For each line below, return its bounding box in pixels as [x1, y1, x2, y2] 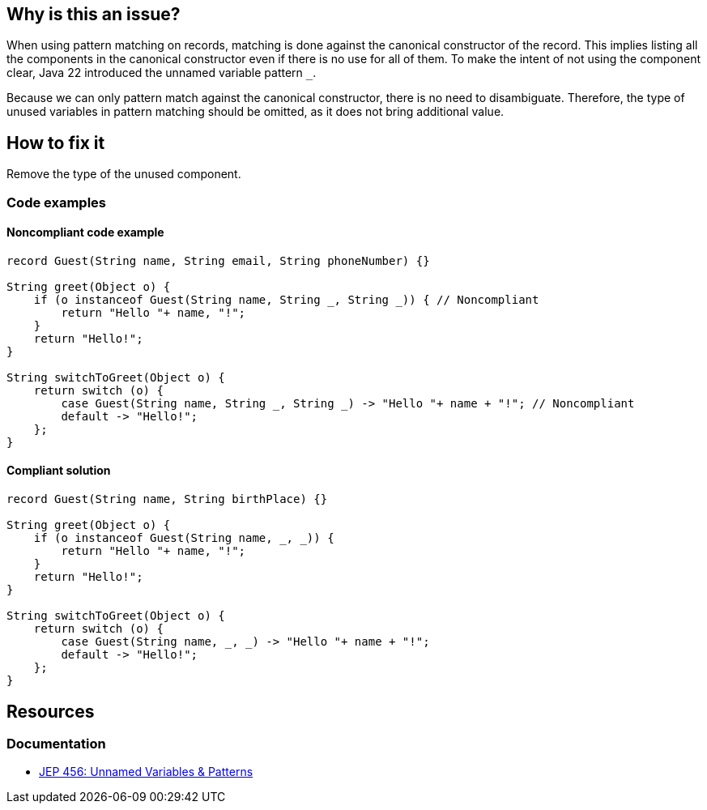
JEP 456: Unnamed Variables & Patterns [39, 765, 253, 779]
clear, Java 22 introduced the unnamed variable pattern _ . [6, 66, 317, 80]
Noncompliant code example [6, 225, 164, 240]
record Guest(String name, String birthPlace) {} [6, 492, 328, 506]
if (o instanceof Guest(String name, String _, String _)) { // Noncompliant [33, 292, 539, 306]
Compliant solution [6, 463, 111, 478]
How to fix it [6, 132, 105, 153]
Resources [6, 701, 95, 722]
